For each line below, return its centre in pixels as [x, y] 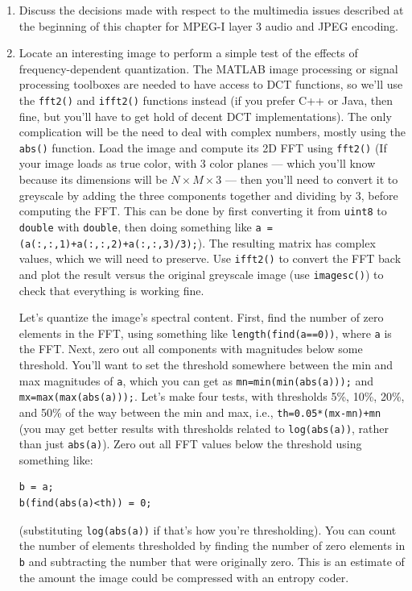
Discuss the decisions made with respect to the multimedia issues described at [211, 10]
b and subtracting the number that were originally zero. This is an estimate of [212, 561]
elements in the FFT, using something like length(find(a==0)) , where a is [205, 333]
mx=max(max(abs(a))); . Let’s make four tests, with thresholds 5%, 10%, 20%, [212, 396]
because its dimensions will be [93, 179]
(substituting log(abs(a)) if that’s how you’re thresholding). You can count [208, 529]
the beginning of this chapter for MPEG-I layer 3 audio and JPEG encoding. [209, 25]
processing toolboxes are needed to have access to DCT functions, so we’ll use [211, 84]
